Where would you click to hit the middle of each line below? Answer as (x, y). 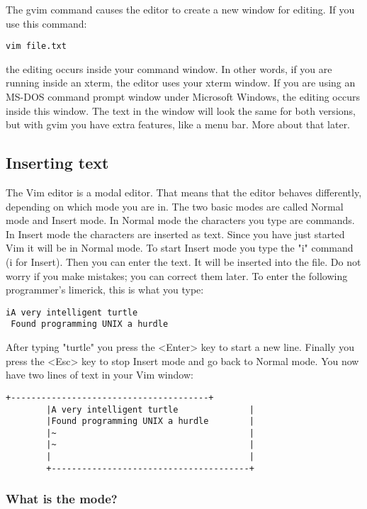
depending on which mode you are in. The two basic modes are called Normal (175, 206)
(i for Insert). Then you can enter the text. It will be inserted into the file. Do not (183, 261)
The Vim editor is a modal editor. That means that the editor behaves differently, (184, 192)
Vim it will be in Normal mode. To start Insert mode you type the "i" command (180, 248)
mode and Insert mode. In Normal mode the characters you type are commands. (180, 220)
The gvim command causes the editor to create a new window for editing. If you (180, 9)
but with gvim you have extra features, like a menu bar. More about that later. (178, 124)
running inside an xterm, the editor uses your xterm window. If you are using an (181, 83)
